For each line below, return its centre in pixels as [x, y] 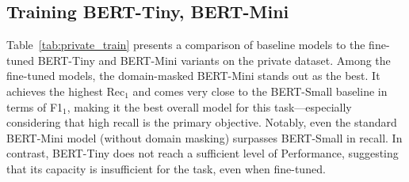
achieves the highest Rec [66, 91]
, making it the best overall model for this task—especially [209, 106]
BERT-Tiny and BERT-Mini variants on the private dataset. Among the [214, 60]
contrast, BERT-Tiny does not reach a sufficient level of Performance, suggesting [203, 153]
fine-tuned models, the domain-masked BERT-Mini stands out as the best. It [193, 76]
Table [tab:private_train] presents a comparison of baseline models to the [186, 45]
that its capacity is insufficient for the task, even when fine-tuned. [166, 168]
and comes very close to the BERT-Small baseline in [260, 91]
